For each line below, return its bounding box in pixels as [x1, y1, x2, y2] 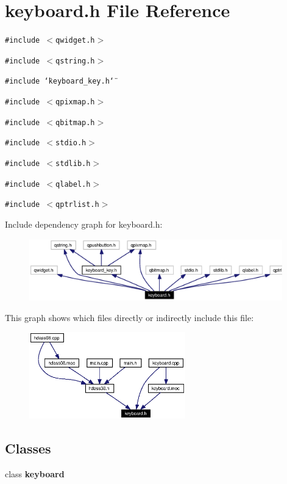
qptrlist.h [55, 200, 99, 209]
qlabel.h [55, 179, 91, 189]
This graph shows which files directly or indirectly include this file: [5, 311, 254, 323]
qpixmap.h [55, 98, 95, 107]
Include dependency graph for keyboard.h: [5, 218, 163, 231]
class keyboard [5, 467, 65, 480]
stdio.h [55, 139, 87, 148]
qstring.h [55, 56, 95, 65]
